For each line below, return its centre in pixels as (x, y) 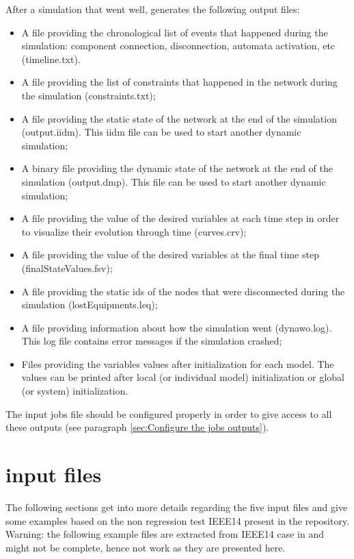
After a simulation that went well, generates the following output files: (153, 9)
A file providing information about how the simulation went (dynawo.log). (177, 327)
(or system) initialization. (75, 391)
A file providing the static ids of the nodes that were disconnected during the (183, 291)
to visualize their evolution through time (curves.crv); (134, 231)
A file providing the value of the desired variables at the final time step (170, 254)
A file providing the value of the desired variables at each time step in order (180, 218)
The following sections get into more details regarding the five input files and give (177, 507)
